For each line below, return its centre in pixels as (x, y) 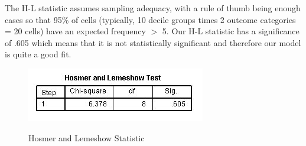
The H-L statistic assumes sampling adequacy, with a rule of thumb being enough (153, 8)
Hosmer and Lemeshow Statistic (87, 137)
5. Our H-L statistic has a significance (231, 31)
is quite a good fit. (38, 54)
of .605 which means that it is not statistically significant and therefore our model (153, 42)
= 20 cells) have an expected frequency (75, 31)
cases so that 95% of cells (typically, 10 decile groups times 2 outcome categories (150, 19)
